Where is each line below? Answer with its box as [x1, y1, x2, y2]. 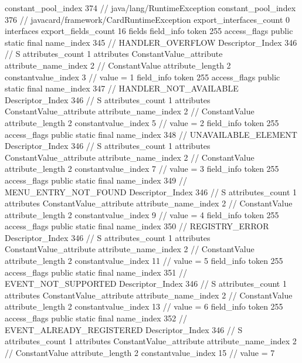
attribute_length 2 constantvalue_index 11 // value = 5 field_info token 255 [5, 255, 283, 267]
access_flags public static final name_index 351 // [5, 266, 188, 278]
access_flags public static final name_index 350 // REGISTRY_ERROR [5, 220, 269, 232]
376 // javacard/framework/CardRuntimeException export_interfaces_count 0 [5, 13, 290, 25]
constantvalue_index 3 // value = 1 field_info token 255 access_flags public [5, 70, 280, 83]
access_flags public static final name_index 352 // [5, 312, 188, 324]
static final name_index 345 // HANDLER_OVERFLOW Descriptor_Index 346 [5, 36, 297, 48]
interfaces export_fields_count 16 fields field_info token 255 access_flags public [5, 25, 293, 37]
